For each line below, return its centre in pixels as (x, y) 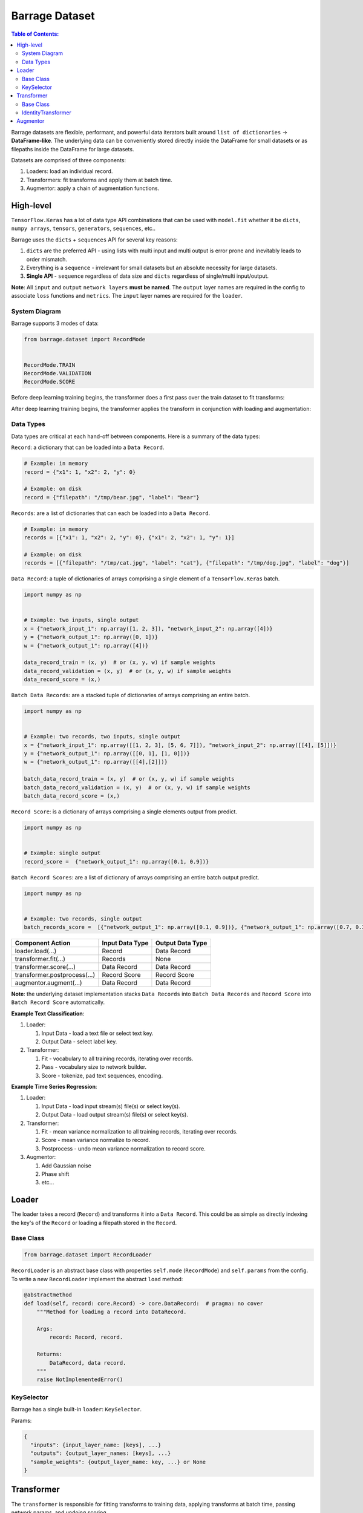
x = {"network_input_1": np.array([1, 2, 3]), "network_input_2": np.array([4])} (149, 629)
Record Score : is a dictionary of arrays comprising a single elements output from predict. (124, 812)
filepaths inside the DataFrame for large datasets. (73, 149)
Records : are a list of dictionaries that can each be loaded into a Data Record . (111, 513)
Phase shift (55, 1173)
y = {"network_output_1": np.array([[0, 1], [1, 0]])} (107, 754)
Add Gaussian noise (67, 1166)
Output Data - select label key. (79, 1042)
